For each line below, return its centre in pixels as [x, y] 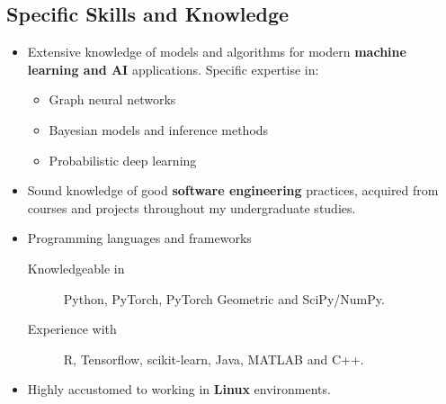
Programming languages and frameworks [139, 238]
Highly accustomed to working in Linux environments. [179, 389]
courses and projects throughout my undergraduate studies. [192, 207]
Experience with [72, 329]
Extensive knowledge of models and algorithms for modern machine [217, 52]
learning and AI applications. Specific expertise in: [173, 69]
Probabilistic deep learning [123, 160]
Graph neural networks [112, 99]
